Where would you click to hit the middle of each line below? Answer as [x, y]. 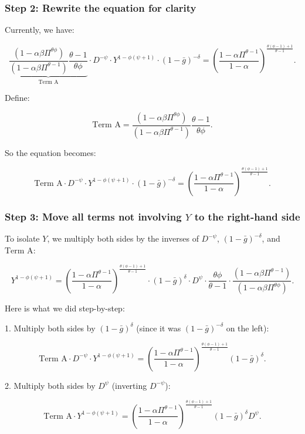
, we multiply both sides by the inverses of [123, 238]
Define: [17, 98]
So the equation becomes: [50, 152]
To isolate [22, 238]
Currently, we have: [40, 30]
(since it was [159, 328]
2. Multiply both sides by [50, 385]
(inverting [129, 385]
